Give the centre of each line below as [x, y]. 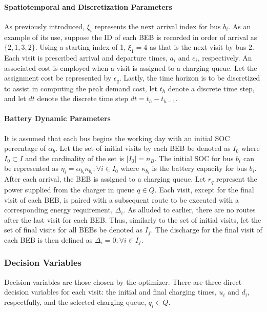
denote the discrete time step [83, 98]
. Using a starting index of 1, [80, 47]
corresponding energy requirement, [58, 210]
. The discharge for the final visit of [207, 230]
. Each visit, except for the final [204, 189]
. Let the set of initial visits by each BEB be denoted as [143, 148]
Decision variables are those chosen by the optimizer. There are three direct [123, 281]
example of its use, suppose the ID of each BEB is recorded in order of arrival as [131, 37]
